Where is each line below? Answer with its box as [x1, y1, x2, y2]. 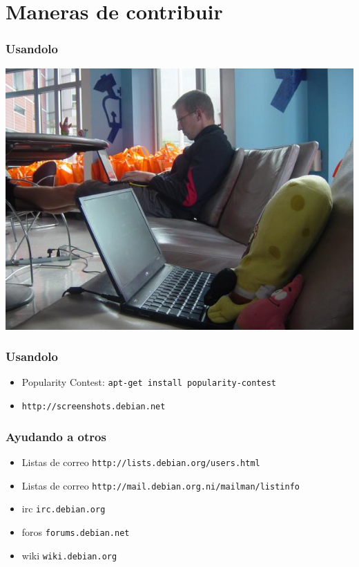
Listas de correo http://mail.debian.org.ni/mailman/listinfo [21, 478, 300, 492]
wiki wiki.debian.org [21, 548, 117, 562]
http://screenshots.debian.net [21, 402, 166, 412]
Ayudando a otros [6, 427, 106, 445]
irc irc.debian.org [21, 501, 106, 516]
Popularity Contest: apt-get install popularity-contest [21, 375, 276, 389]
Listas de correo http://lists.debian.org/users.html [21, 454, 260, 469]
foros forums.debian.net [21, 524, 130, 539]
